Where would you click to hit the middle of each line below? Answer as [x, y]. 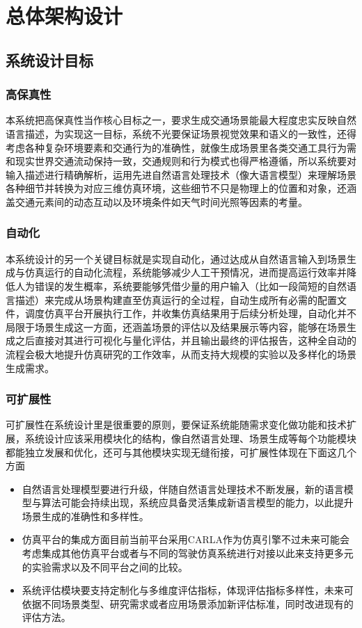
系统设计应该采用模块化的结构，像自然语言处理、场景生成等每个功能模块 [190, 438]
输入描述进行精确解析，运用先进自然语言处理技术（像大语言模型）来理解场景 [181, 174]
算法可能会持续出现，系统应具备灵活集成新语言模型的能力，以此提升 [197, 502]
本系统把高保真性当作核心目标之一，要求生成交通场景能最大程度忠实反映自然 [181, 120]
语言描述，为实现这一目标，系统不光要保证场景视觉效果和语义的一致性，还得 [181, 133]
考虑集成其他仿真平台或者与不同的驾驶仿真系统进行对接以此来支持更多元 [188, 553]
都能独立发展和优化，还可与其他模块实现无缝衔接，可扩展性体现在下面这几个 [181, 452]
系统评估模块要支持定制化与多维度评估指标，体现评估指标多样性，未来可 [188, 590]
